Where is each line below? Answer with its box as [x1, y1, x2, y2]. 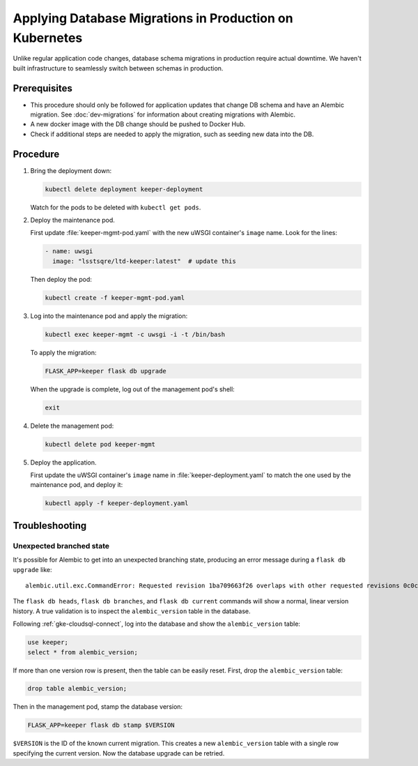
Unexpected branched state [13, 541, 109, 550]
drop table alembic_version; [27, 684, 127, 693]
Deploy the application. [30, 458, 97, 467]
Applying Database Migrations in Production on [13, 10, 293, 26]
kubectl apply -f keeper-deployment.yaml [45, 500, 189, 507]
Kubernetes [13, 30, 83, 45]
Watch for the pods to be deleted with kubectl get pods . [30, 203, 201, 211]
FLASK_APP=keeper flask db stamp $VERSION [27, 721, 175, 729]
